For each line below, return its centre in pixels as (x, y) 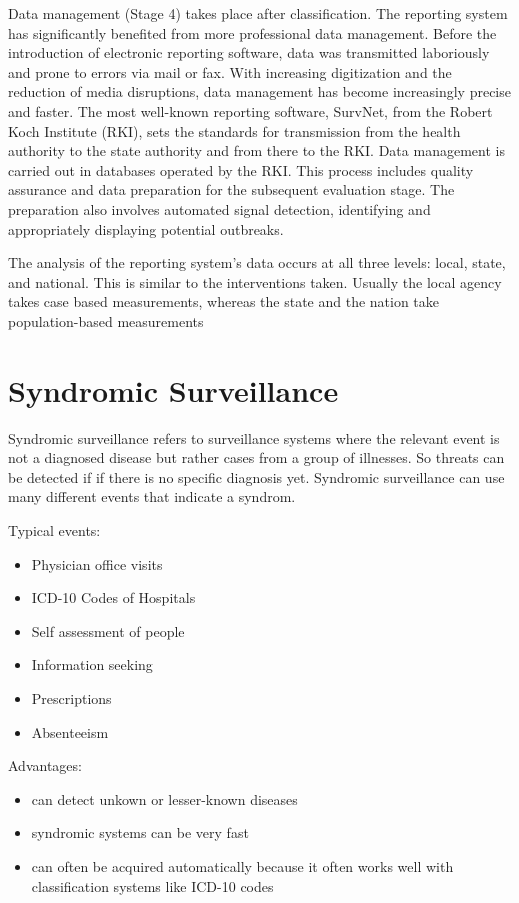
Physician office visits (97, 563)
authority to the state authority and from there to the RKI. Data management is (256, 150)
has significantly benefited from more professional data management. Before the (252, 32)
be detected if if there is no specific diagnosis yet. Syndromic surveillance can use (256, 476)
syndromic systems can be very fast (140, 832)
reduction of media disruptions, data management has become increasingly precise (259, 91)
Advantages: (45, 765)
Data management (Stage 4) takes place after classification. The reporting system (258, 13)
